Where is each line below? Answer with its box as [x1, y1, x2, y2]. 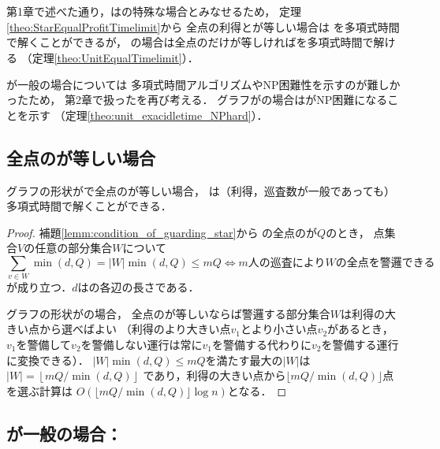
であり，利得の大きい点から [143, 367, 286, 384]
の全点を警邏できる [335, 257, 435, 269]
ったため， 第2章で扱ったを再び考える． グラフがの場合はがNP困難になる [6, 91, 388, 108]
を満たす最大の [205, 351, 283, 368]
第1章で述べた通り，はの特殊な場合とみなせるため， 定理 [6, 3, 301, 20]
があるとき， [327, 321, 393, 337]
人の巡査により [248, 257, 326, 269]
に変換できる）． [6, 351, 89, 368]
